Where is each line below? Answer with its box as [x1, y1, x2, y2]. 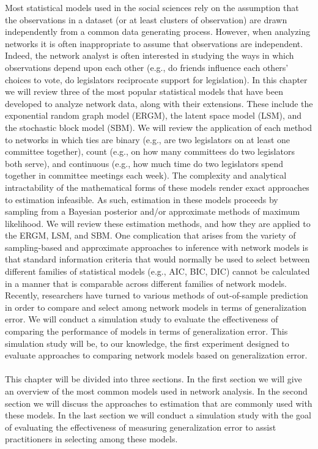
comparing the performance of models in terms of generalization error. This [5, 325, 288, 338]
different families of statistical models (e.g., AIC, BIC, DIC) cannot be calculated [5, 265, 310, 278]
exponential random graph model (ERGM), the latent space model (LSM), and [5, 109, 302, 122]
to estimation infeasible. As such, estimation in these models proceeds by [5, 193, 278, 206]
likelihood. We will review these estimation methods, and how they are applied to [5, 217, 311, 229]
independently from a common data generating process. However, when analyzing [5, 25, 311, 38]
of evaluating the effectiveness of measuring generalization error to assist [5, 420, 276, 433]
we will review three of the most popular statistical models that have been [5, 85, 283, 98]
